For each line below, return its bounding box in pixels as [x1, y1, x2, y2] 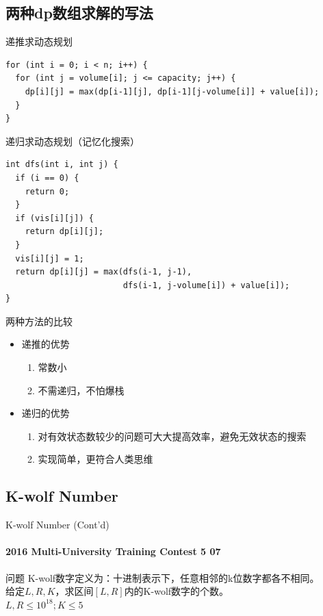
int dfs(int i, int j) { [5, 159, 118, 170]
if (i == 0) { [15, 172, 79, 183]
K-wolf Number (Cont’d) [5, 517, 109, 532]
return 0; [25, 186, 70, 196]
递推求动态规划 [5, 34, 73, 49]
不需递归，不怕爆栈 [38, 383, 125, 397]
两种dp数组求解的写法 [5, 2, 153, 23]
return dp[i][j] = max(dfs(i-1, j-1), [15, 267, 192, 277]
